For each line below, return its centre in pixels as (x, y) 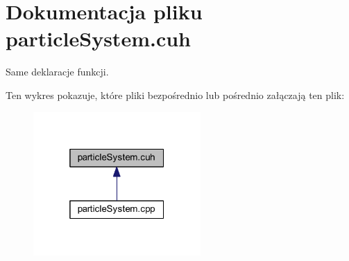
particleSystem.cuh (98, 38)
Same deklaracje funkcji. (57, 72)
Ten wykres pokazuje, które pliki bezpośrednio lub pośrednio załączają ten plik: (175, 94)
